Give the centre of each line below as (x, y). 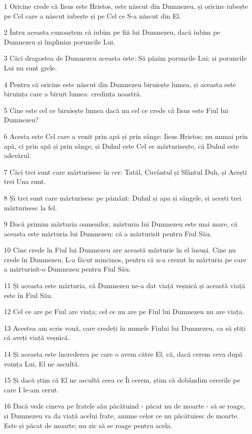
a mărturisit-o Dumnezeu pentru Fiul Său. (67, 269)
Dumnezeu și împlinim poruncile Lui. (60, 41)
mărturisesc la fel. (31, 207)
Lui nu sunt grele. (31, 67)
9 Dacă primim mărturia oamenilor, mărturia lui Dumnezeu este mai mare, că (121, 224)
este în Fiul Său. (29, 295)
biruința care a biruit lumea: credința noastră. (73, 94)
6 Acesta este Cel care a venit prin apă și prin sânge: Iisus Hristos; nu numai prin (126, 136)
